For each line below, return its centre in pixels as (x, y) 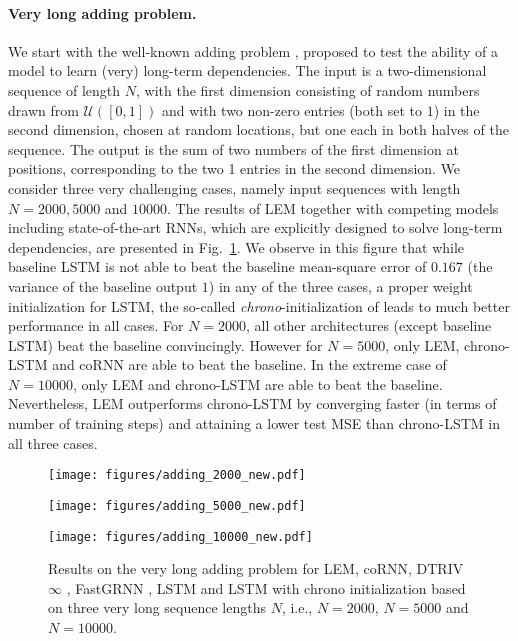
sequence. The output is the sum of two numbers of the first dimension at (233, 148)
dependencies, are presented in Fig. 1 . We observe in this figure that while (236, 246)
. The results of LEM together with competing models (333, 207)
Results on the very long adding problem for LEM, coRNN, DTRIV (256, 568)
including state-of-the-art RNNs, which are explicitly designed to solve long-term (255, 227)
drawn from (43, 109)
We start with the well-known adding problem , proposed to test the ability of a (253, 50)
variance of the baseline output (103, 285)
